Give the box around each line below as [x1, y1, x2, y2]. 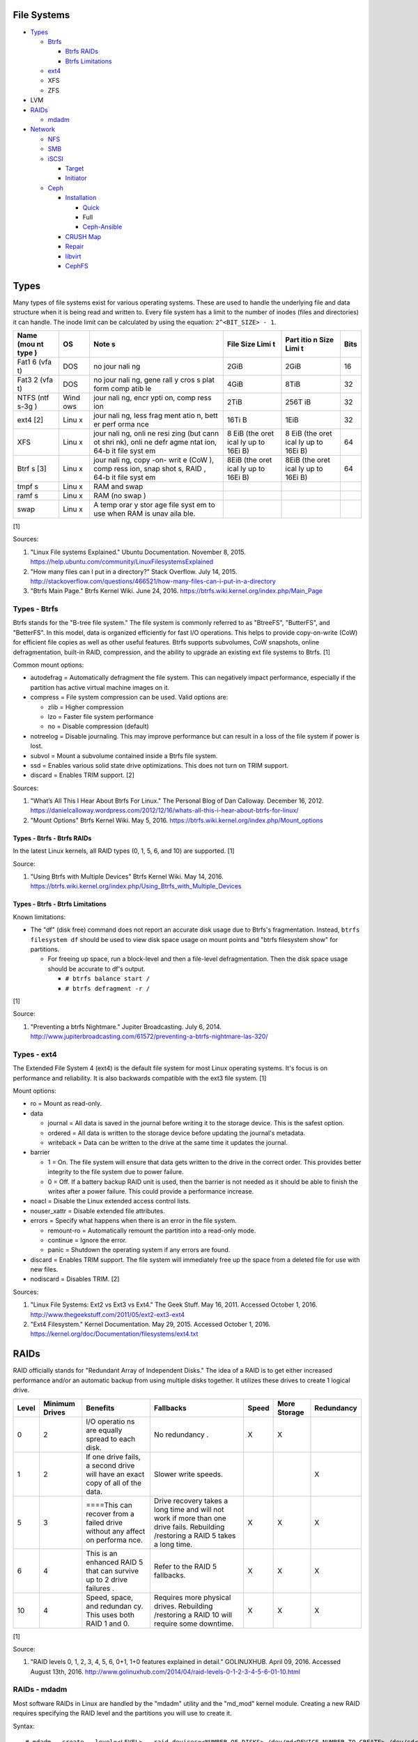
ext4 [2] [17, 415, 44, 424]
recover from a [86, 1509, 135, 1518]
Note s [93, 339, 116, 348]
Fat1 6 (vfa [17, 357, 52, 367]
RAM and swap [93, 481, 144, 491]
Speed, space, [86, 1592, 134, 1602]
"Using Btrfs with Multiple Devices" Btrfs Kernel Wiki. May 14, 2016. [30, 872, 224, 881]
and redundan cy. [86, 1601, 144, 1611]
